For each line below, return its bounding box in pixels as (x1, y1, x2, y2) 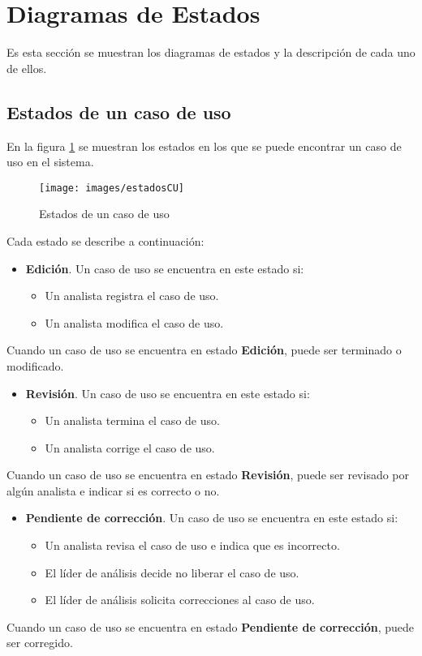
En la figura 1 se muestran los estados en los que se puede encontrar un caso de (6, 137, 402, 154)
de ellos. (6, 59, 47, 76)
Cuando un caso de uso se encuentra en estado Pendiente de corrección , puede (6, 618, 415, 635)
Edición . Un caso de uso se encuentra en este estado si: (25, 259, 304, 277)
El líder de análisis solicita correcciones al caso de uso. (45, 591, 315, 608)
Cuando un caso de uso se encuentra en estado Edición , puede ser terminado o (6, 341, 402, 358)
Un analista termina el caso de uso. (45, 412, 220, 429)
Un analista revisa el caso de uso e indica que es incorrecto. (45, 537, 340, 554)
